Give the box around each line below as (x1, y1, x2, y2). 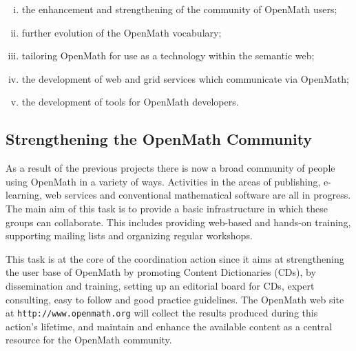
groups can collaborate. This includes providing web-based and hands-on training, (6, 214, 351, 229)
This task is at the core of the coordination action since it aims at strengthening (6, 251, 344, 265)
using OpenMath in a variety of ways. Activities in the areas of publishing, (6, 174, 321, 188)
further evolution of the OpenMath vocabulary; (21, 25, 222, 39)
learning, (6, 188, 42, 202)
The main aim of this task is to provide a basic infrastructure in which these (6, 201, 328, 215)
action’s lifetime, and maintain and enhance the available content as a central (6, 319, 333, 333)
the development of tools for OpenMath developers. (21, 94, 239, 109)
